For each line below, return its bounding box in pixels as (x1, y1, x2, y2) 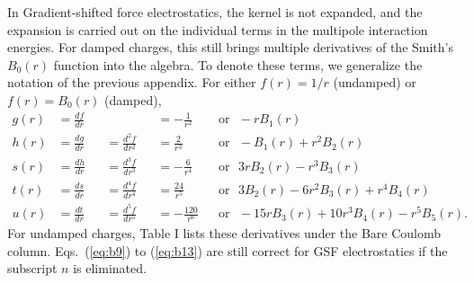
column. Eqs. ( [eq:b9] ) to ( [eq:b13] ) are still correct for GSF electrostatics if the (7, 241, 448, 260)
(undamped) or (333, 73, 416, 92)
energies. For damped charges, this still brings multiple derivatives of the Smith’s (7, 38, 453, 57)
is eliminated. (73, 259, 147, 278)
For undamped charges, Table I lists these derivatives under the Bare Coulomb (7, 224, 442, 243)
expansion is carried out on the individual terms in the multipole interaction (7, 20, 428, 39)
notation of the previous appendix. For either (7, 73, 256, 92)
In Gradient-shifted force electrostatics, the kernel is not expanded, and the (7, 3, 423, 21)
